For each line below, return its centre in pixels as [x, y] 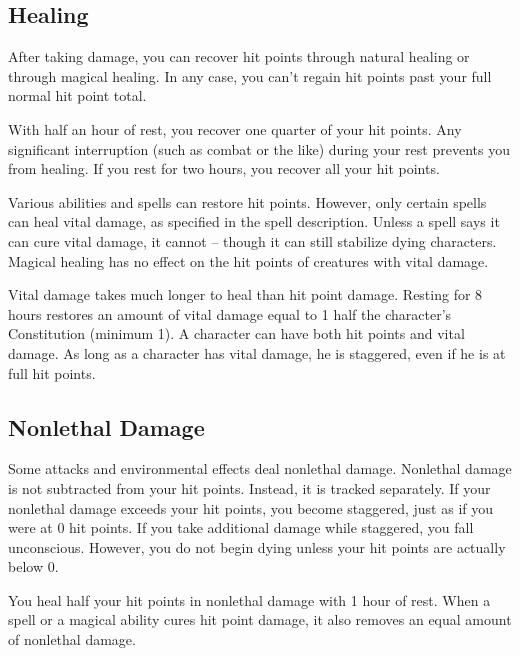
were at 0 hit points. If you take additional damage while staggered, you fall [241, 527]
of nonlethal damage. [72, 639]
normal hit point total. [77, 95]
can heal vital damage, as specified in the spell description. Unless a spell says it [254, 221]
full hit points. [52, 372]
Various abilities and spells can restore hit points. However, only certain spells [247, 201]
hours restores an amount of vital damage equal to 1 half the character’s [230, 313]
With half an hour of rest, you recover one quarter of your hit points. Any [235, 128]
